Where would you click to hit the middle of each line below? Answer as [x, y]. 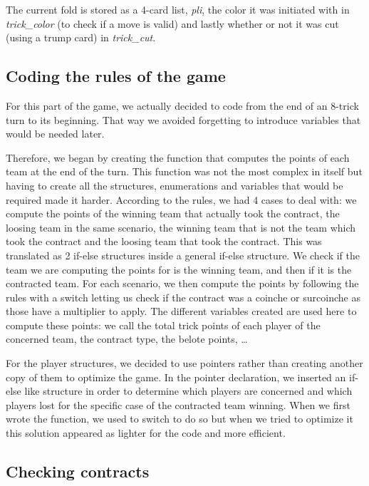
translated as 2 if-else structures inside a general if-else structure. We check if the [183, 255]
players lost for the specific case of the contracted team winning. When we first [178, 404]
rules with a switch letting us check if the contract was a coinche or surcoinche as [183, 297]
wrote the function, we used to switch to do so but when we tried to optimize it [180, 419]
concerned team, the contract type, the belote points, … [127, 339]
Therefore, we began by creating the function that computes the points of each [178, 157]
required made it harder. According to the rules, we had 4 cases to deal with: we [181, 199]
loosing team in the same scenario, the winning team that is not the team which [181, 227]
